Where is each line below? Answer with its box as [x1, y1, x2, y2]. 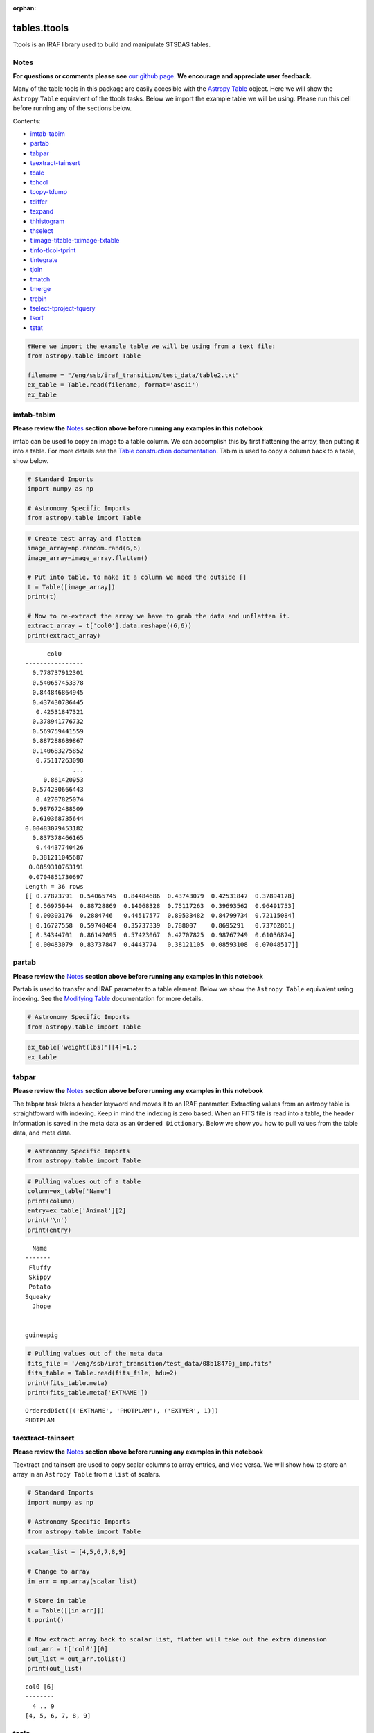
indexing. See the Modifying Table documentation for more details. [12, 995, 204, 1003]
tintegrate [30, 256, 58, 264]
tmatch [30, 275, 51, 284]
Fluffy [28, 1264, 51, 1271]
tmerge [30, 285, 51, 293]
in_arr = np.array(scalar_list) [27, 1577, 138, 1585]
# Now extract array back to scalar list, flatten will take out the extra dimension [27, 1635, 327, 1643]
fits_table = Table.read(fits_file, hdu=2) [27, 1369, 178, 1377]
